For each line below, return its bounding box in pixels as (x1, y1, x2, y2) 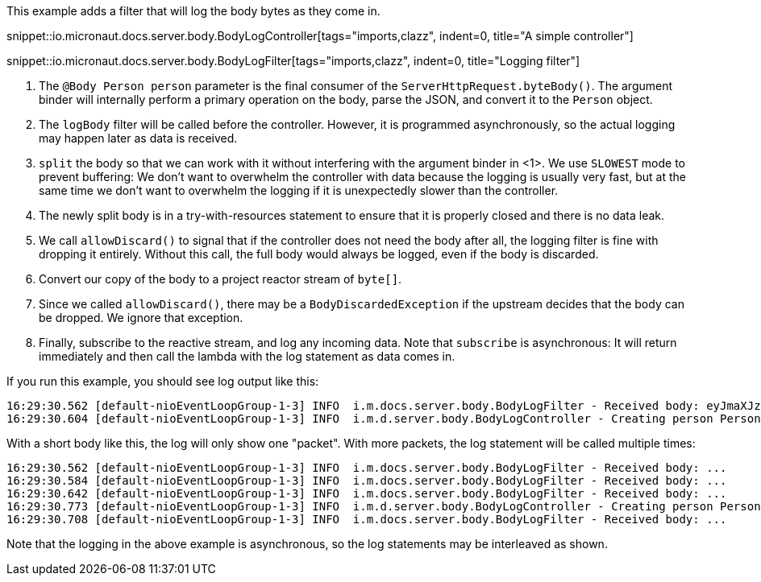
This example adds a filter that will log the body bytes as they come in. (6, 4, 380, 18)
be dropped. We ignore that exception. (39, 311, 243, 324)
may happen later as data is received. (39, 131, 238, 145)
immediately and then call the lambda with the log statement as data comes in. (39, 349, 455, 363)
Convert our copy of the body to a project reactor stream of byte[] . (39, 272, 402, 286)
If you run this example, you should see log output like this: (6, 374, 319, 388)
